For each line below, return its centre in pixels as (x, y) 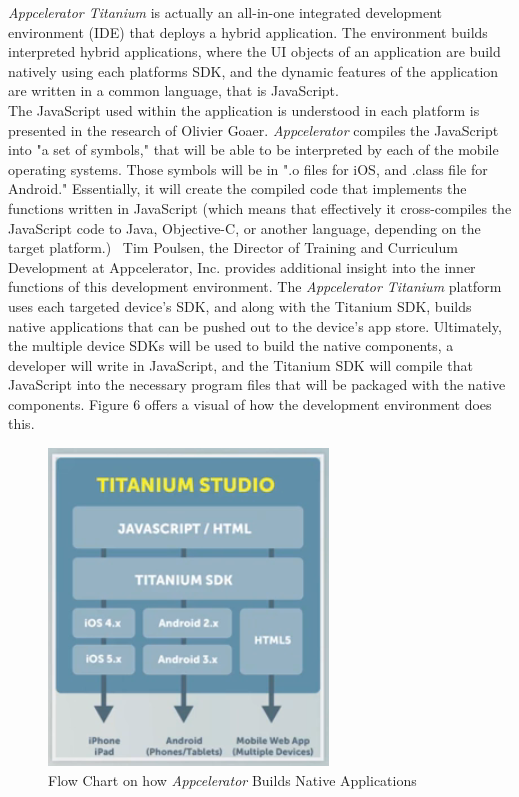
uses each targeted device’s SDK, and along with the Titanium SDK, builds (240, 305)
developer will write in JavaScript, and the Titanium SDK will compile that (240, 364)
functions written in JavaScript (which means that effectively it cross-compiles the (260, 207)
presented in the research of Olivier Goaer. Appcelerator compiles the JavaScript (253, 129)
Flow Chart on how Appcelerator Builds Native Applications (232, 779)
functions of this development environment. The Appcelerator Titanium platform (255, 286)
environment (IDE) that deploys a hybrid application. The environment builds (248, 31)
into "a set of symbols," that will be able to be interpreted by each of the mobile (253, 149)
